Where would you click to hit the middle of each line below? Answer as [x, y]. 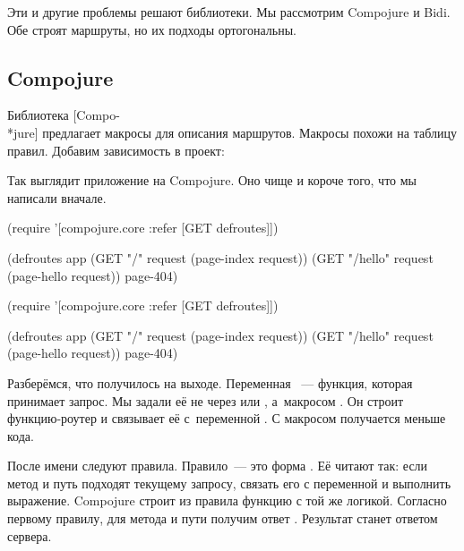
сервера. [30, 535]
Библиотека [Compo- [64, 115]
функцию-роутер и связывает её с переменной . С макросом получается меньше [227, 418]
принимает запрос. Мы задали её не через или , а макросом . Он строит [206, 400]
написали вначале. [57, 197]
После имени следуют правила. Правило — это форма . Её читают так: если [218, 466]
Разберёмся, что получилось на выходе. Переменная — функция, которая [210, 382]
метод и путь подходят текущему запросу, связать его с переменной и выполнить [229, 483]
